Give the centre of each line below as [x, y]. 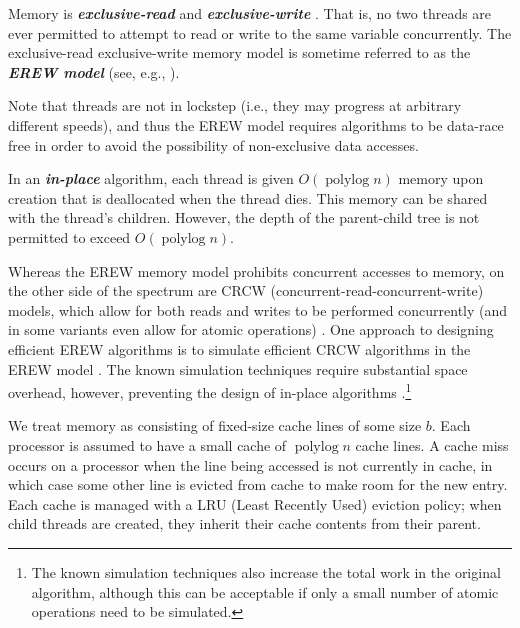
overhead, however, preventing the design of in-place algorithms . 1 [210, 390]
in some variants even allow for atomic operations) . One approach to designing [251, 329]
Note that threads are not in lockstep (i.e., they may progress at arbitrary [235, 105]
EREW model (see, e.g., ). [94, 71]
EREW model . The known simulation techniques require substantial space [238, 368]
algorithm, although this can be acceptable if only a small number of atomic [265, 591]
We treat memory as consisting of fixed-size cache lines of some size [215, 425]
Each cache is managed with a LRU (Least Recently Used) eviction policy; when [255, 503]
